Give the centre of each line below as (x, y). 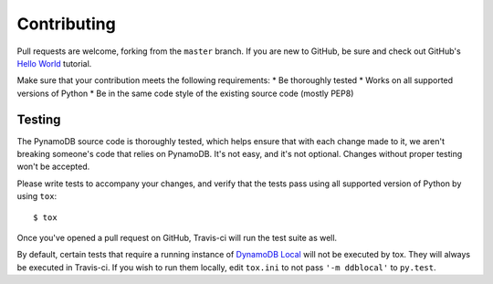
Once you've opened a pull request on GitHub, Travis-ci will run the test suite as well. (177, 237)
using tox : (37, 196)
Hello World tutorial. (54, 63)
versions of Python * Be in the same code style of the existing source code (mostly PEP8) (185, 93)
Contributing (66, 24)
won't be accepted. (53, 167)
